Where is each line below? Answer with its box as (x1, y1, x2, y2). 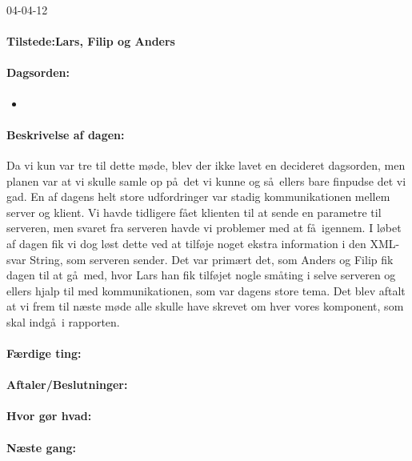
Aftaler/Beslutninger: (6, 376, 128, 393)
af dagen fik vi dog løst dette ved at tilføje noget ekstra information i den (6, 235, 366, 251)
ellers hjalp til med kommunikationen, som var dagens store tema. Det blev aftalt (6, 282, 406, 299)
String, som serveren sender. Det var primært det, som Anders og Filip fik (30, 251, 394, 267)
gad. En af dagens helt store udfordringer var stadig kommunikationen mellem (6, 188, 390, 205)
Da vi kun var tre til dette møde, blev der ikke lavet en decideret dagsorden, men (6, 156, 406, 173)
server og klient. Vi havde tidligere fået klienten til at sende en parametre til (6, 203, 382, 220)
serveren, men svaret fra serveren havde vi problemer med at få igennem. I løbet (6, 219, 402, 236)
